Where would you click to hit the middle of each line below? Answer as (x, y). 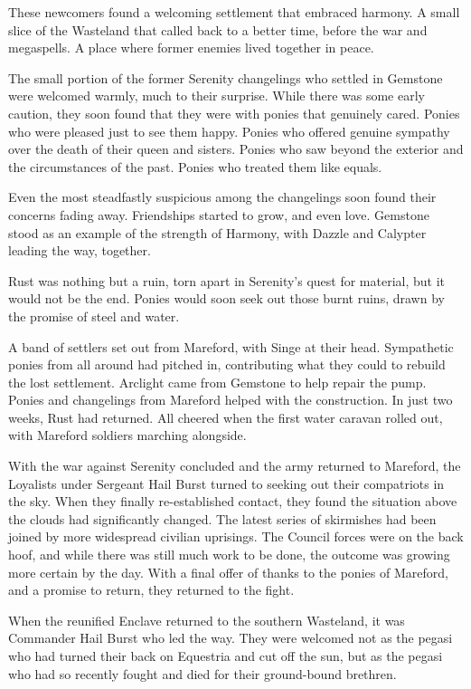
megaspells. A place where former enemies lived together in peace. (191, 48)
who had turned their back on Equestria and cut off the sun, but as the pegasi (226, 656)
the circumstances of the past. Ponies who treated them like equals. (195, 166)
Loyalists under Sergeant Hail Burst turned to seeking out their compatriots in (226, 483)
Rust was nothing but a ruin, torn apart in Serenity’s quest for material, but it (227, 280)
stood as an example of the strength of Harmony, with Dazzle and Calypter (217, 232)
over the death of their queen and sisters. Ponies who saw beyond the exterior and (236, 149)
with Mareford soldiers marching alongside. (127, 435)
